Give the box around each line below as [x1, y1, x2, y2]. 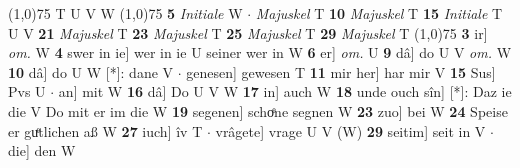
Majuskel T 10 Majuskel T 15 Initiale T [255, 3, 503, 23]
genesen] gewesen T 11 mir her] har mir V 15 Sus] [186, 61, 496, 82]
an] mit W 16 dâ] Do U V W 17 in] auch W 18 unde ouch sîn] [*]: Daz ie [58, 81, 512, 102]
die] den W [8, 140, 76, 161]
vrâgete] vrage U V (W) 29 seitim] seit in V [215, 120, 486, 141]
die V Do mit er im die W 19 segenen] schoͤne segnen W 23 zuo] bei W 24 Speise [8, 100, 508, 121]
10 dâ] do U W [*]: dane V [8, 61, 174, 82]
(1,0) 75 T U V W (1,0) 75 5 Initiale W [8, 3, 243, 23]
